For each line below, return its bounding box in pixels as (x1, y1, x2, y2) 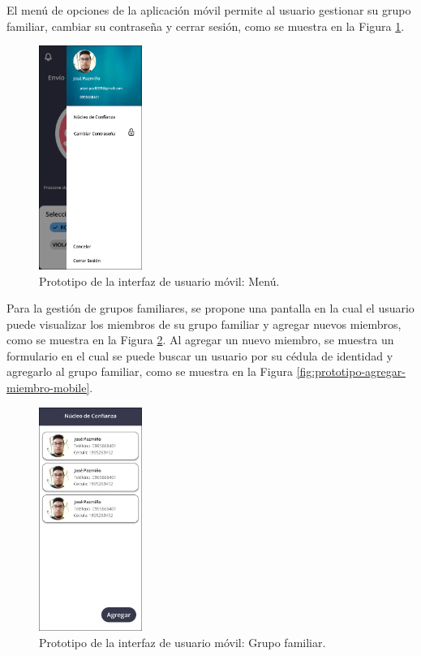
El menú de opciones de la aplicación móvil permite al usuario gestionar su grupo (6, 2, 411, 18)
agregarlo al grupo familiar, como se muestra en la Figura (6, 363, 293, 380)
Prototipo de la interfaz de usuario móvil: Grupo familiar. (39, 634, 326, 650)
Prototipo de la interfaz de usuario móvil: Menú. (39, 272, 280, 289)
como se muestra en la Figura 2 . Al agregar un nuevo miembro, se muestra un (6, 331, 394, 348)
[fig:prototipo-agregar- (296, 363, 406, 380)
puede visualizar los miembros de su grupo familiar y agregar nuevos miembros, (6, 315, 402, 332)
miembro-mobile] (6, 379, 90, 396)
